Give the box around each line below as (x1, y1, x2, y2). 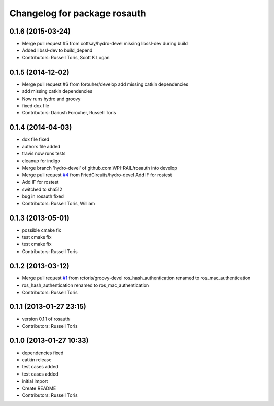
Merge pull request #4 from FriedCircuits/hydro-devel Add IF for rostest (22, 172, 172, 178)
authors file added (22, 143, 60, 149)
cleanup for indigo (22, 158, 60, 164)
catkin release (22, 357, 52, 363)
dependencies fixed (22, 350, 64, 356)
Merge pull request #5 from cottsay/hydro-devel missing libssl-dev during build (22, 41, 188, 47)
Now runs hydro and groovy (22, 96, 81, 102)
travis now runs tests (22, 150, 66, 157)
